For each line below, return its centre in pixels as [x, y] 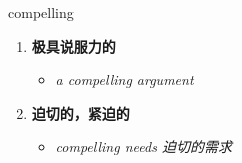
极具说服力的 [73, 45]
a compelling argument [124, 79]
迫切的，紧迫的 [80, 112]
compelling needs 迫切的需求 [143, 146]
